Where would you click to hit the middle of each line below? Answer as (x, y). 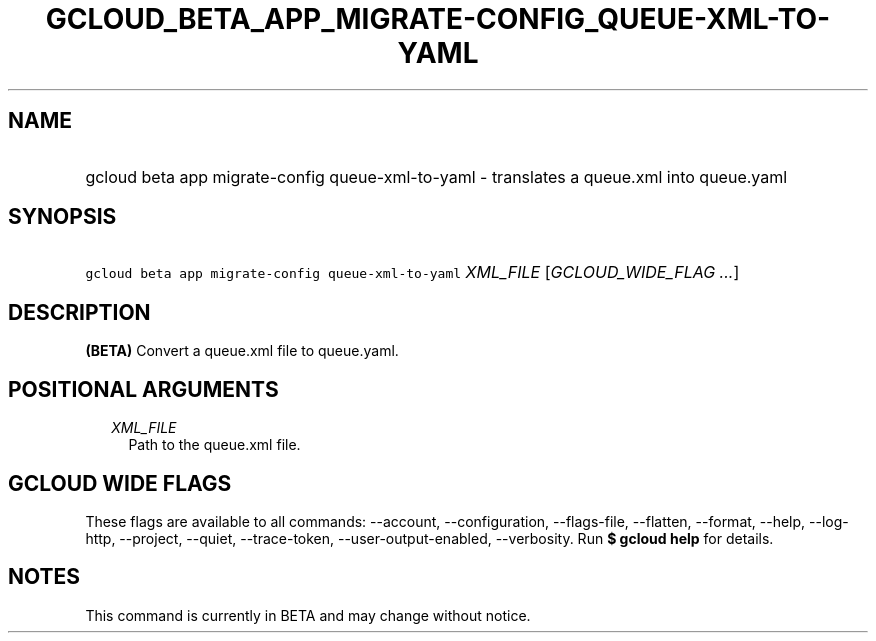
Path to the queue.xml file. (214, 445)
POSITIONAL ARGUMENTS (143, 389)
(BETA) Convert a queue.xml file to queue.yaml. (242, 351)
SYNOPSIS (62, 217)
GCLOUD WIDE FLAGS (120, 483)
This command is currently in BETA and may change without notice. (308, 615)
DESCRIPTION (79, 312)
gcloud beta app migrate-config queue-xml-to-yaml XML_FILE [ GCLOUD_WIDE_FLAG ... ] (412, 272)
